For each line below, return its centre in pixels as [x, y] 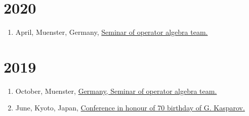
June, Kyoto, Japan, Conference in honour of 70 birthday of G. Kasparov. [130, 108]
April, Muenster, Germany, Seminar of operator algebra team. [112, 32]
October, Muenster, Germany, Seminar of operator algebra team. [116, 91]
